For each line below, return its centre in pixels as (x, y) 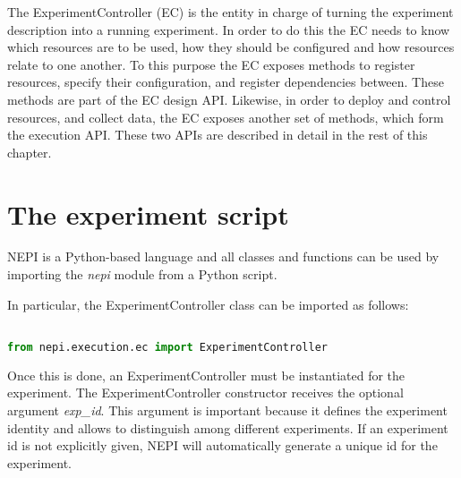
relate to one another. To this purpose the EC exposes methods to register (211, 64)
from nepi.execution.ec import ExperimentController (167, 347)
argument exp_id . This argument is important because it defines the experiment (227, 410)
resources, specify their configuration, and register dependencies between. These (226, 82)
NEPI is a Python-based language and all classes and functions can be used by (223, 256)
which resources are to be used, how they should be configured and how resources (231, 47)
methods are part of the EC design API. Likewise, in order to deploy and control (229, 99)
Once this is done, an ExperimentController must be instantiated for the (206, 375)
